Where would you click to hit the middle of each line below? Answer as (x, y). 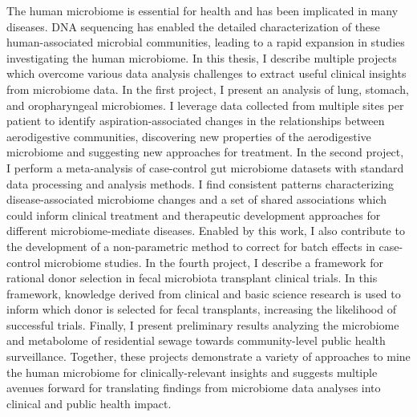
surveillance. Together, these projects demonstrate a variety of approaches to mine (208, 356)
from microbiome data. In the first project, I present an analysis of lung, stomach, (208, 89)
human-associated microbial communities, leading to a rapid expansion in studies (206, 42)
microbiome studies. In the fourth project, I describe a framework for (214, 262)
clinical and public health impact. (89, 403)
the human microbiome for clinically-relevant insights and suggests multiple (192, 372)
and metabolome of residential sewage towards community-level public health (196, 340)
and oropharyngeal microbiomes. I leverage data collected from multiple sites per (205, 105)
